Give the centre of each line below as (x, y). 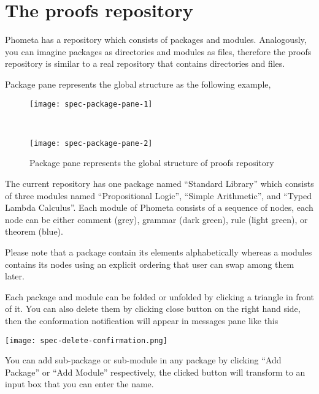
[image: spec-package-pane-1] (91, 104)
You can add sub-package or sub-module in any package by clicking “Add (143, 360)
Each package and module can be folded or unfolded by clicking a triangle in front (159, 296)
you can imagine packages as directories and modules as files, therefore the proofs (158, 51)
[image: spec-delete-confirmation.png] (86, 340)
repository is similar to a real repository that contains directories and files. (145, 63)
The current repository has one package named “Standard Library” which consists (159, 183)
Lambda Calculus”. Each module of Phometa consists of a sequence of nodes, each (159, 207)
